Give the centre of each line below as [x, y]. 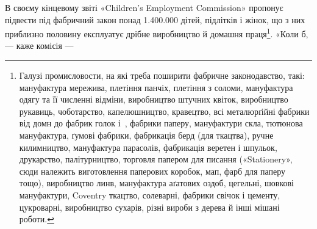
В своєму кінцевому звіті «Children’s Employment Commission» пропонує [144, 7]
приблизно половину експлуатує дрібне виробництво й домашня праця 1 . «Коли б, [157, 33]
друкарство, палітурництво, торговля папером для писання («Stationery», [156, 159]
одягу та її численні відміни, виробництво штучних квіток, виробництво [154, 99]
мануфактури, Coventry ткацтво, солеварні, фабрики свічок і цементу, [150, 194]
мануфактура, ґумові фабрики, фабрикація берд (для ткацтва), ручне [146, 135]
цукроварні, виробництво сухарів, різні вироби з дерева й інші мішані [149, 207]
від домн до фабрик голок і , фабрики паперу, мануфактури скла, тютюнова [161, 123]
